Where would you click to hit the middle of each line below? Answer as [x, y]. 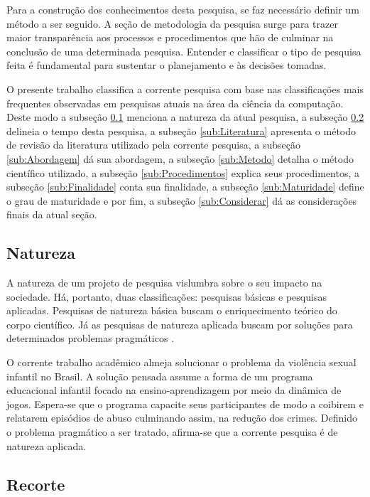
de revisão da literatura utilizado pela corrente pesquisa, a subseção [153, 145]
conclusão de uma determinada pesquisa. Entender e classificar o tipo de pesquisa [184, 51]
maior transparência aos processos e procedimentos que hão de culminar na [170, 37]
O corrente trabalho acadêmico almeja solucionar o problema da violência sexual [181, 362]
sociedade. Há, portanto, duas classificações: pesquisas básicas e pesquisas [167, 296]
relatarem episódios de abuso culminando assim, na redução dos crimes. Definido [182, 418]
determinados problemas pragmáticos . [91, 338]
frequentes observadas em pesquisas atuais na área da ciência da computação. [175, 103]
